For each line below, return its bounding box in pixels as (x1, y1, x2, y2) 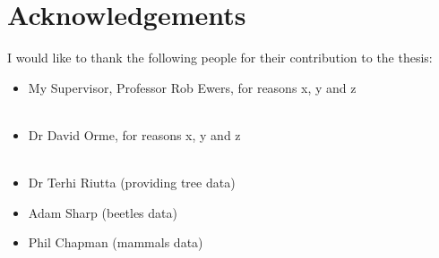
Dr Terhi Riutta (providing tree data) (28, 173, 236, 192)
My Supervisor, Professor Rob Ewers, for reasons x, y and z (28, 78, 357, 96)
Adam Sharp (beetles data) (28, 203, 177, 221)
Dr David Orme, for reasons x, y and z (28, 125, 241, 144)
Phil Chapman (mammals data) (28, 233, 203, 252)
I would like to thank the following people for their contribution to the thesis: (7, 48, 433, 67)
